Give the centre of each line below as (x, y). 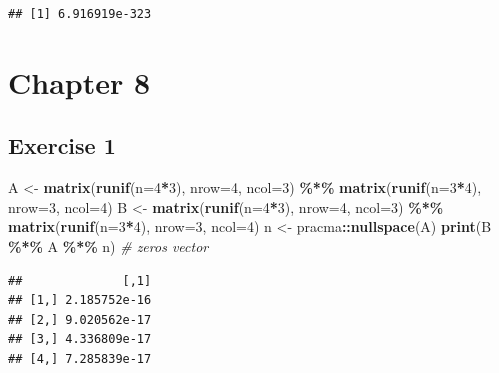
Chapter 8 (79, 81)
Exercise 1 (62, 145)
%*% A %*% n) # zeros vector (108, 245)
